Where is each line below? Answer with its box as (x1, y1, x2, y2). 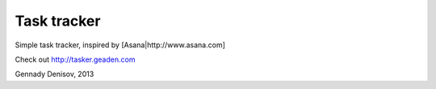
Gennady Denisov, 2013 (15, 69, 94, 79)
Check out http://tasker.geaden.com (15, 55, 136, 64)
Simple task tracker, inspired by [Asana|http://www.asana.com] (15, 40, 226, 50)
